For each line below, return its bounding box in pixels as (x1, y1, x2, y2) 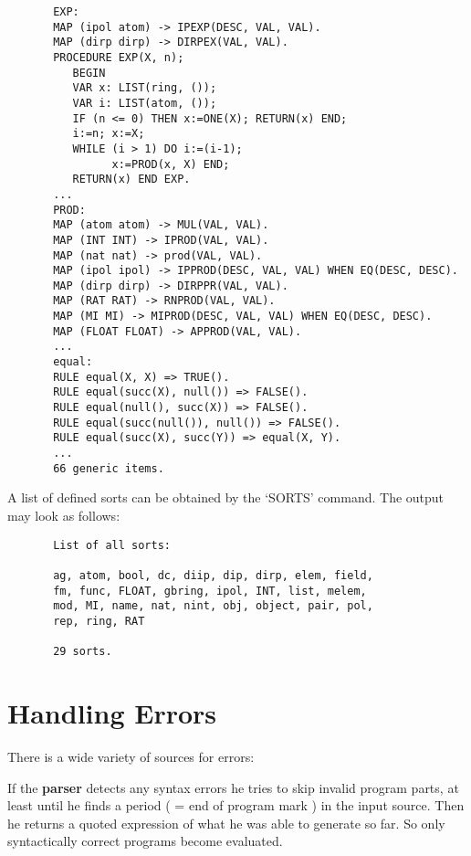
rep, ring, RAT (53, 614, 145, 628)
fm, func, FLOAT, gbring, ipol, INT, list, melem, (53, 584, 367, 597)
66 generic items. (53, 461, 164, 475)
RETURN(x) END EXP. (72, 173, 191, 186)
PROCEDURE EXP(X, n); (53, 50, 184, 64)
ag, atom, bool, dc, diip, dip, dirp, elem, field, (53, 568, 373, 582)
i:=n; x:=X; (72, 127, 145, 141)
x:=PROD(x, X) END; (111, 157, 230, 171)
